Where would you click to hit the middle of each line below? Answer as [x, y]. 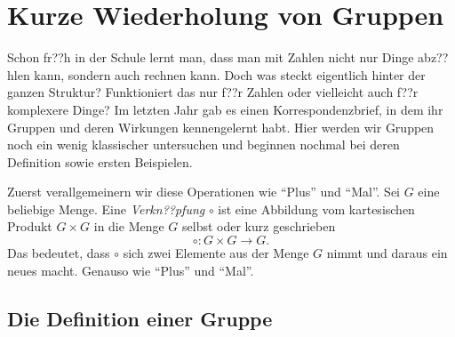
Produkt [30, 226]
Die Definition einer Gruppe [140, 318]
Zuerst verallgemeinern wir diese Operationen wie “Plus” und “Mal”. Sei [204, 192]
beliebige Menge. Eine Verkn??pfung [106, 209]
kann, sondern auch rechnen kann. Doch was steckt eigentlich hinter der [230, 74]
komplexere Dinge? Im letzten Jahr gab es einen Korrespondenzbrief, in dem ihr [225, 109]
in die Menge [129, 226]
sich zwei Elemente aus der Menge [216, 253]
